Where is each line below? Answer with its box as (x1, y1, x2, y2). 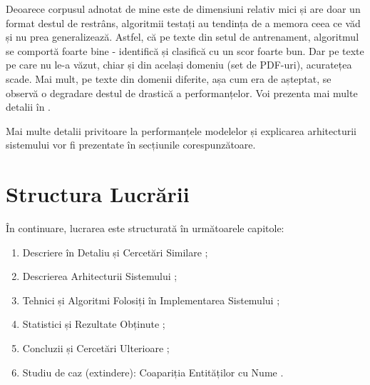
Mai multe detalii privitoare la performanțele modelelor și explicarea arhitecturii (6, 123, 356, 138)
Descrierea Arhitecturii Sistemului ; (22, 269, 178, 284)
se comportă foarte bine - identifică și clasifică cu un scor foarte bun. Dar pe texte (6, 43, 364, 58)
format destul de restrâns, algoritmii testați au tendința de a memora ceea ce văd (6, 15, 361, 30)
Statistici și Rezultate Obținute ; (22, 316, 165, 331)
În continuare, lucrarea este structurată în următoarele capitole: (6, 221, 284, 236)
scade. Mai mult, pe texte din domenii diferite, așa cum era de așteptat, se (6, 71, 332, 86)
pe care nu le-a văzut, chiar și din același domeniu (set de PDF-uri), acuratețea (6, 57, 352, 72)
